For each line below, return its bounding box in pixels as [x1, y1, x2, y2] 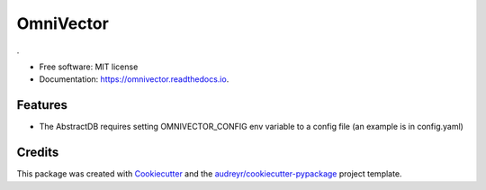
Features [16, 97, 67, 113]
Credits [16, 145, 59, 160]
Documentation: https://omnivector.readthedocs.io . [39, 74, 229, 85]
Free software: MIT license [39, 61, 139, 72]
